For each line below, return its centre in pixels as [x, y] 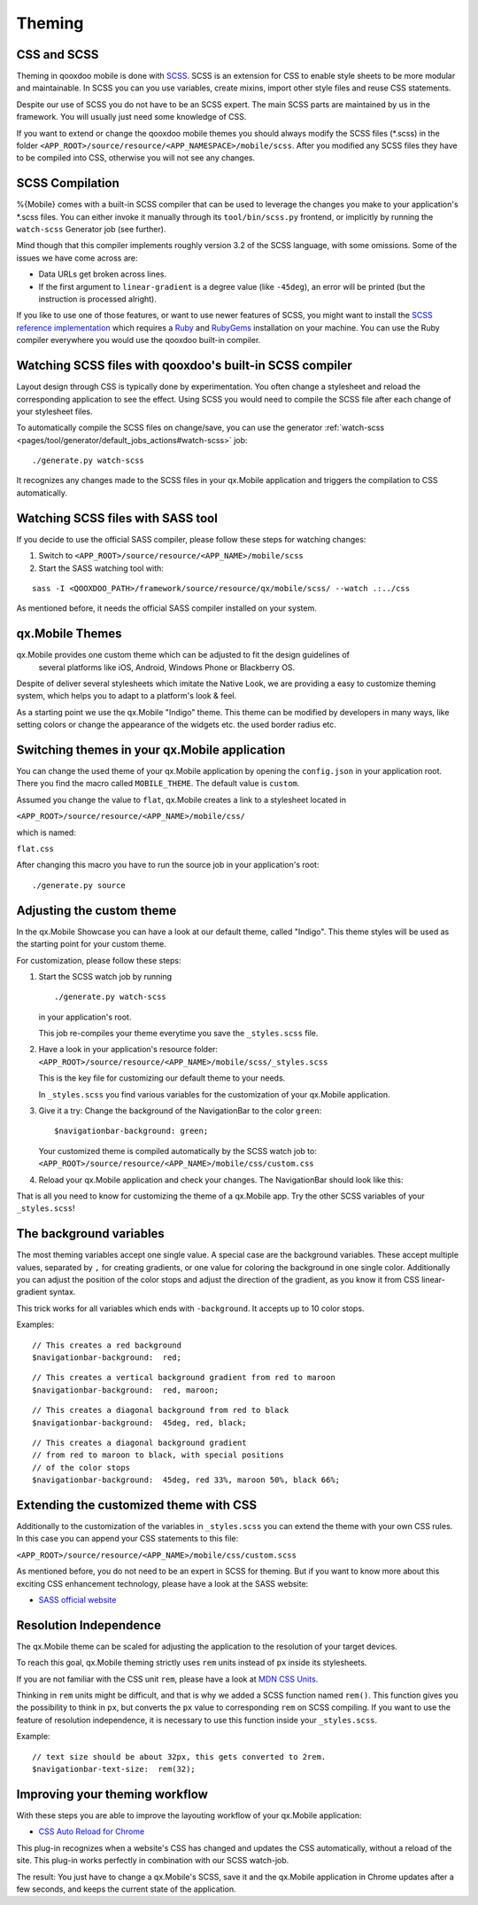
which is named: [46, 832]
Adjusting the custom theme [96, 910]
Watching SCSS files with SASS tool [117, 518]
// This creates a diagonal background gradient [139, 1442]
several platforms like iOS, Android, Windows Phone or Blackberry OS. [167, 667]
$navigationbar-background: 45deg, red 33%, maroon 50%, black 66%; [186, 1480]
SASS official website [77, 1600]
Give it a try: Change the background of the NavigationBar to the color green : [180, 1111]
